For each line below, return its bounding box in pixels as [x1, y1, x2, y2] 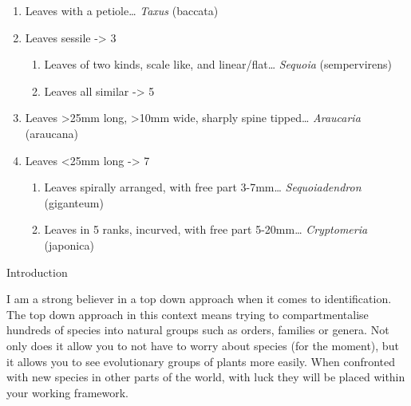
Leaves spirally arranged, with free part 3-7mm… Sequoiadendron [44, 179, 362, 195]
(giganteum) [44, 194, 104, 211]
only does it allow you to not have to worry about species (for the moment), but [6, 337, 399, 353]
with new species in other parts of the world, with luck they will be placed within [6, 369, 405, 385]
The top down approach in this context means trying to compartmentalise [6, 305, 369, 322]
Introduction [6, 263, 68, 280]
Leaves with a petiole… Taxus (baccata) [25, 2, 219, 18]
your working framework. [6, 384, 129, 400]
